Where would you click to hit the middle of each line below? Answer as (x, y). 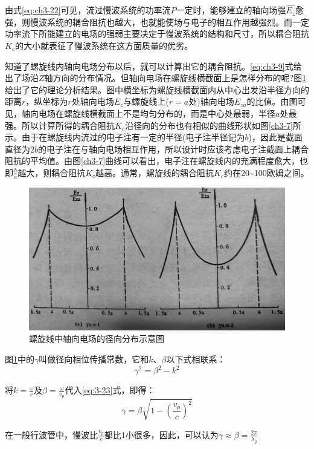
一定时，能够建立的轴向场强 (231, 10)
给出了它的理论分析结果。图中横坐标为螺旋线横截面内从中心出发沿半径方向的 (157, 89)
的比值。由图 (272, 101)
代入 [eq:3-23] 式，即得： (110, 390)
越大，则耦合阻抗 (52, 172)
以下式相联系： (196, 359)
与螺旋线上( (146, 101)
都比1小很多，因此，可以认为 (161, 434)
